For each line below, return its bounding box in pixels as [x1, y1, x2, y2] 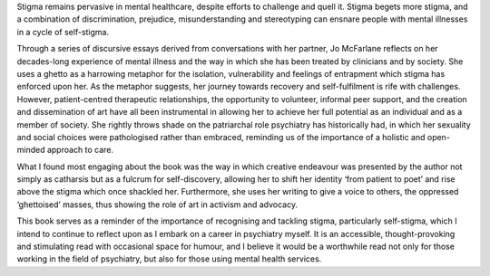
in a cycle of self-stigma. [16, 26, 109, 37]
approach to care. [46, 145, 113, 156]
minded [16, 145, 45, 156]
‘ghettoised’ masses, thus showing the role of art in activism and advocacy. [16, 199, 299, 210]
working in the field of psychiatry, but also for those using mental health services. [16, 253, 322, 264]
